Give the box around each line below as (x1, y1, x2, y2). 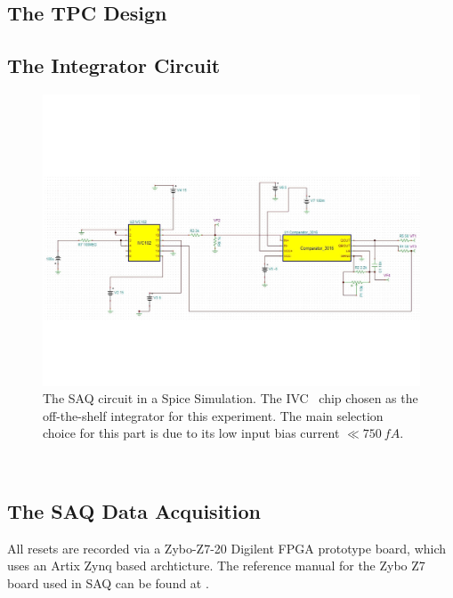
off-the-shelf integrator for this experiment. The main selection (43, 406, 384, 424)
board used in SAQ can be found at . (7, 573, 209, 592)
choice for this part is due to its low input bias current (43, 424, 340, 442)
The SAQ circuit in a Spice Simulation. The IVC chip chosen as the (43, 389, 418, 408)
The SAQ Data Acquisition (7, 497, 261, 524)
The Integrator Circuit (7, 52, 221, 79)
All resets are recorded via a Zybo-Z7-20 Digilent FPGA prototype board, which (7, 538, 447, 557)
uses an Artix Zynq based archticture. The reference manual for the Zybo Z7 (7, 556, 425, 575)
